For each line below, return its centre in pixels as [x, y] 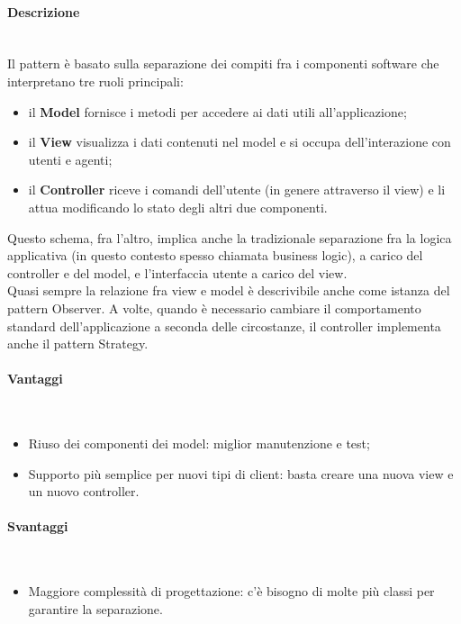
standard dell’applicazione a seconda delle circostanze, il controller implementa [224, 326]
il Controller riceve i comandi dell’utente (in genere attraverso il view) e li [237, 190]
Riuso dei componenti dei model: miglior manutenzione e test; [199, 443]
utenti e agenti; [70, 159]
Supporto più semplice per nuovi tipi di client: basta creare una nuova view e [241, 473]
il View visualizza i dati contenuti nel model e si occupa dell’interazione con [240, 142]
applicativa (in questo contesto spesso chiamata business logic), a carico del [215, 255]
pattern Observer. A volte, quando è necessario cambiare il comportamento [214, 307]
